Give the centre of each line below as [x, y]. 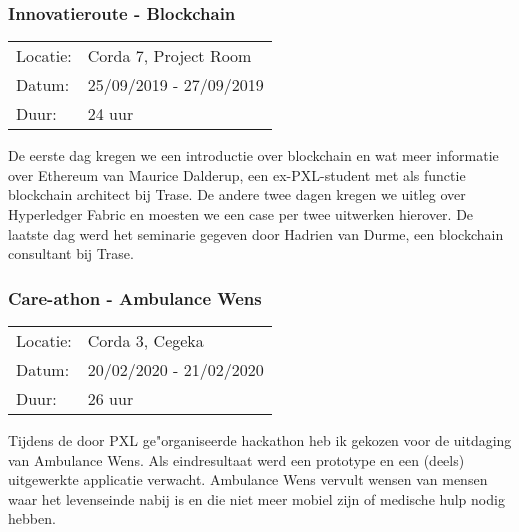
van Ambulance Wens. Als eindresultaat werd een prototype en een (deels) [236, 459]
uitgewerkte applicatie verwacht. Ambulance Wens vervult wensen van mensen [248, 479]
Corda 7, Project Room [169, 56]
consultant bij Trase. [71, 253]
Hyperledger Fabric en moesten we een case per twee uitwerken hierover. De [241, 214]
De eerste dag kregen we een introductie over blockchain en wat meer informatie [253, 155]
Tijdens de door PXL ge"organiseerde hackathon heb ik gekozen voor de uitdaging [260, 440]
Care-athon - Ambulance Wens [135, 297]
